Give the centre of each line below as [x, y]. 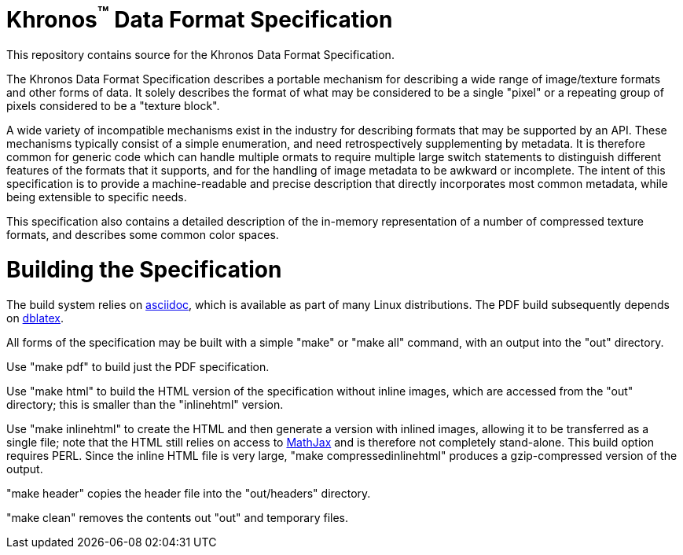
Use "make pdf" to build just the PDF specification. [138, 366]
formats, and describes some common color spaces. [143, 235]
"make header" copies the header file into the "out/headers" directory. [189, 493]
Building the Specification [144, 269]
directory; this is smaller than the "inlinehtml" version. [145, 404]
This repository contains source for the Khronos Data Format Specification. [200, 55]
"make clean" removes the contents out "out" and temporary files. [178, 517]
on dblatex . [35, 318]
